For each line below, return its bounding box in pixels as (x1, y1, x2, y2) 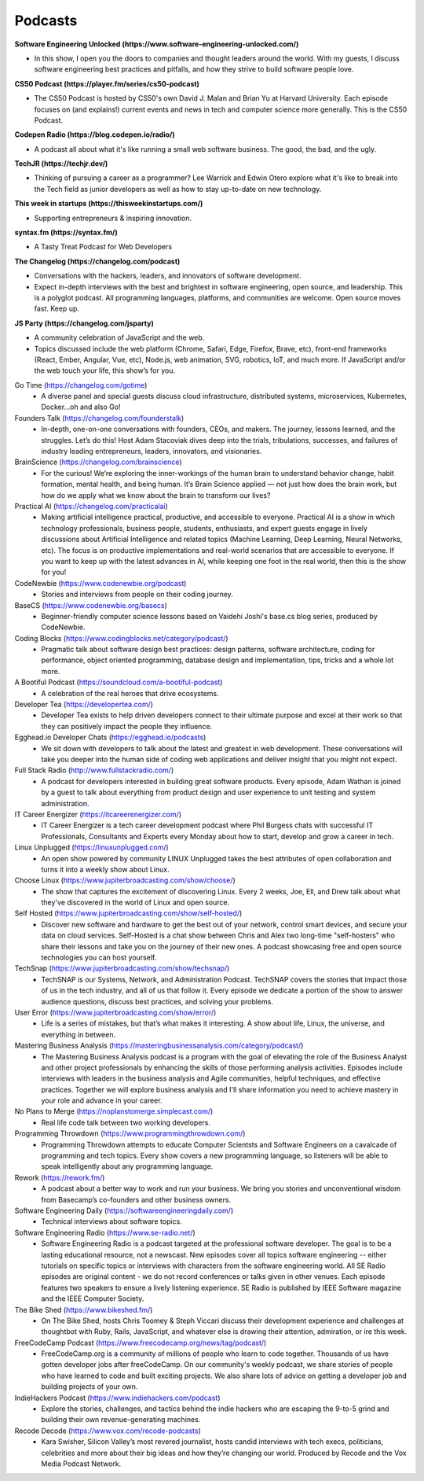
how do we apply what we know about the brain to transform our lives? (41, 490, 271, 499)
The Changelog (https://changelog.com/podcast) (14, 256, 181, 266)
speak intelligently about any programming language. (41, 1162, 214, 1171)
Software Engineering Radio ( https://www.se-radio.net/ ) (14, 1228, 196, 1237)
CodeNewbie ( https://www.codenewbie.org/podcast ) (14, 578, 187, 588)
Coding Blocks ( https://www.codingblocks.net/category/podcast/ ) (14, 633, 228, 643)
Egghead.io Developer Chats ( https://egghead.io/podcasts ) (14, 732, 207, 742)
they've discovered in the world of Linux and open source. (41, 897, 230, 908)
